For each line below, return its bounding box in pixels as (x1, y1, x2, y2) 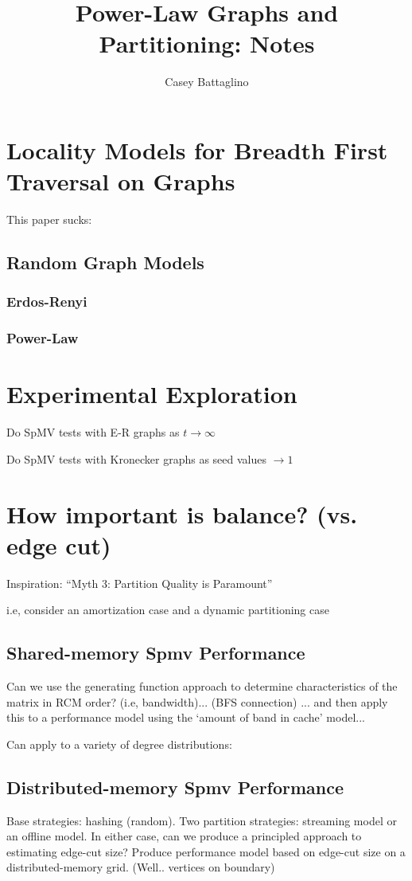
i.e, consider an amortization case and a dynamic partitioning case (6, 601, 329, 618)
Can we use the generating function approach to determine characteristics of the (6, 678, 398, 695)
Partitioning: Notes (99, 27, 315, 60)
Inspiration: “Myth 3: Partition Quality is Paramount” (6, 574, 273, 591)
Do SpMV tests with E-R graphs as (6, 424, 180, 440)
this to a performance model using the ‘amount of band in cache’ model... (6, 709, 365, 726)
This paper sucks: (6, 211, 92, 228)
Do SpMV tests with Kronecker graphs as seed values (6, 450, 267, 467)
